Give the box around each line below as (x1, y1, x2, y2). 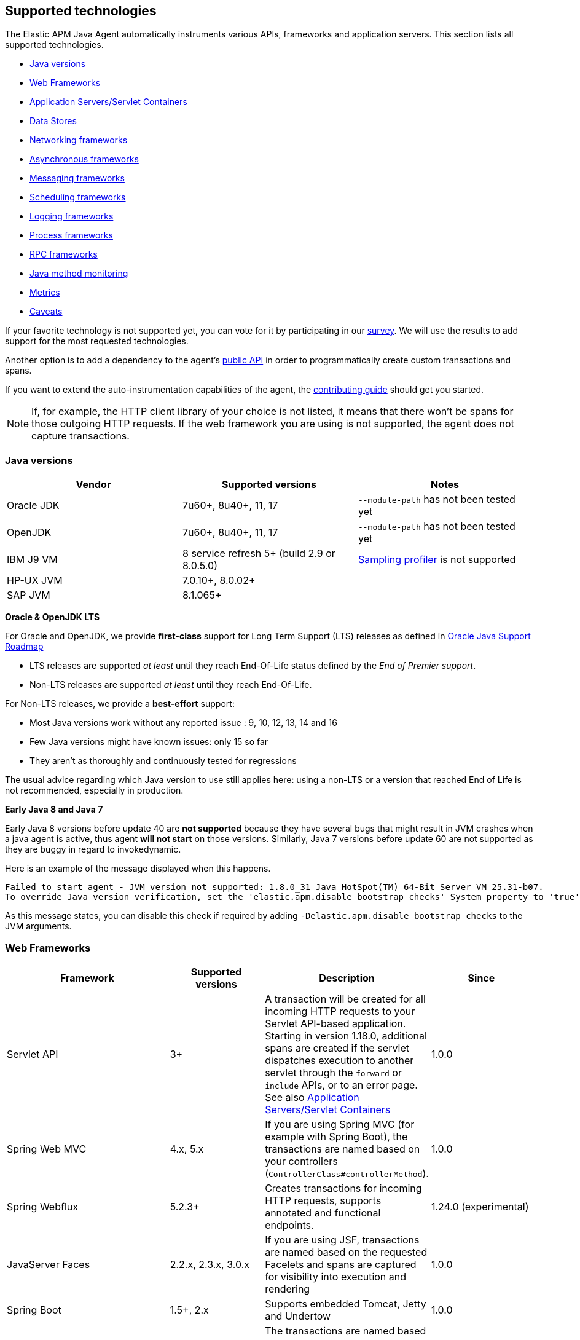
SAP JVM (7, 589, 50, 602)
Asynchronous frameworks (29, 154, 139, 165)
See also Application (265, 1090, 359, 1103)
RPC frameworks (29, 249, 98, 260)
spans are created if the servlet (265, 1041, 409, 1054)
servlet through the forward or (265, 1066, 402, 1079)
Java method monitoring (29, 268, 128, 279)
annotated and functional (265, 1206, 381, 1219)
